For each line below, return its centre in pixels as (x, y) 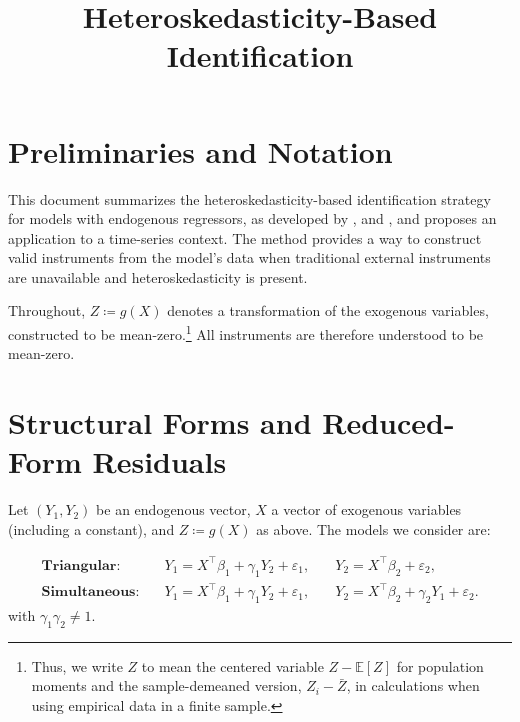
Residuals (159, 461)
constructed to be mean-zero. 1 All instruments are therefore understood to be (246, 332)
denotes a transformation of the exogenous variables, (328, 310)
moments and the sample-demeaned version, (166, 685)
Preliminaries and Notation (200, 150)
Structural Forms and (160, 422)
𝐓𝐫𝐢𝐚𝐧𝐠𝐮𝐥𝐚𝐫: (81, 565)
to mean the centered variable (232, 665)
